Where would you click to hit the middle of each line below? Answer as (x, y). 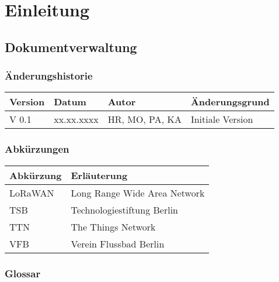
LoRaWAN (32, 192)
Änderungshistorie (49, 76)
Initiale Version (222, 119)
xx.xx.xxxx (76, 119)
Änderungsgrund (230, 102)
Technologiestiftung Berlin (124, 209)
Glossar (23, 273)
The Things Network (113, 226)
